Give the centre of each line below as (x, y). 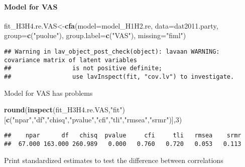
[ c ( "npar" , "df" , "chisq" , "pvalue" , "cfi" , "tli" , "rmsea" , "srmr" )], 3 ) (93, 119)
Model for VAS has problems (48, 93)
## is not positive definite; (83, 68)
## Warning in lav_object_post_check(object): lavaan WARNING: (112, 51)
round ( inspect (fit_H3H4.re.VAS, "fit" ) (65, 110)
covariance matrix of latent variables (71, 60)
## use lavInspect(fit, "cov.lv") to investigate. (119, 76)
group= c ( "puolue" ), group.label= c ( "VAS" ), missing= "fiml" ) (95, 35)
